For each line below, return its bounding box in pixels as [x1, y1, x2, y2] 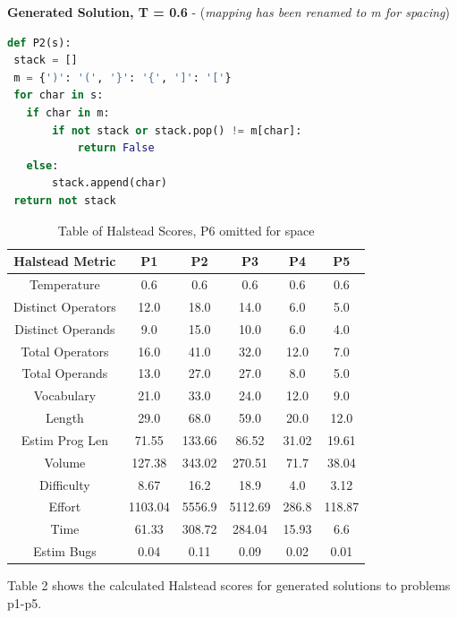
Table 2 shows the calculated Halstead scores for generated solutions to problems [7, 576, 451, 595]
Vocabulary [33, 386, 97, 405]
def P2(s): [7, 36, 72, 49]
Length [45, 408, 84, 427]
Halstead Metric [13, 252, 116, 270]
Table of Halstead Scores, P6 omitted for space [57, 220, 315, 239]
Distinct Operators [13, 296, 116, 315]
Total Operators [21, 341, 109, 360]
